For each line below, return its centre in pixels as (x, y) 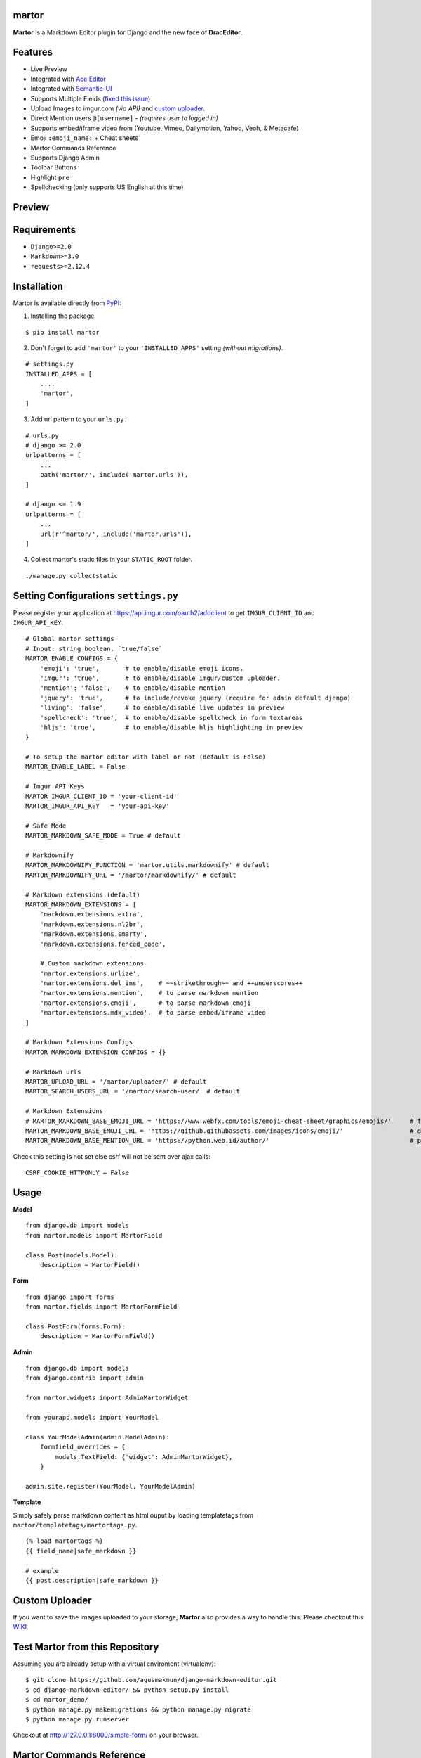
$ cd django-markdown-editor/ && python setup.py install (127, 1690)
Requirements (45, 230)
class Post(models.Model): (72, 1255)
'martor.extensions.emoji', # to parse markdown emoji (146, 1003)
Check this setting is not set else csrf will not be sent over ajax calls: (112, 1156)
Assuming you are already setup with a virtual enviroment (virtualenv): (114, 1664)
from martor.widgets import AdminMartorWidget (107, 1398)
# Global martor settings (70, 639)
